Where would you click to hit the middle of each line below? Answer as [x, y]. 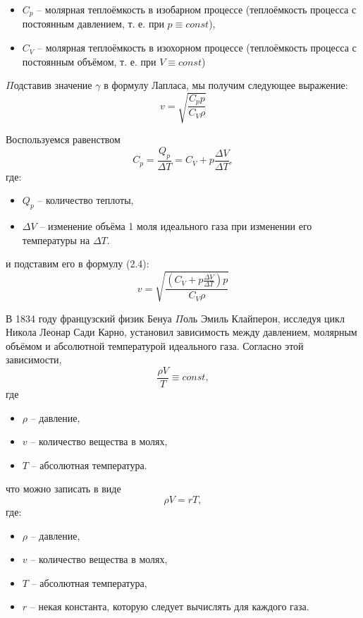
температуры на [56, 240]
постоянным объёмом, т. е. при [89, 61]
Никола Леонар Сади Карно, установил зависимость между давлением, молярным [181, 332]
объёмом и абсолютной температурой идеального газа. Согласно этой [155, 345]
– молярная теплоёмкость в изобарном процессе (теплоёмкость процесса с [197, 9]
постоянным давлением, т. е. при [93, 24]
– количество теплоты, [86, 200]
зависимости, [34, 359]
